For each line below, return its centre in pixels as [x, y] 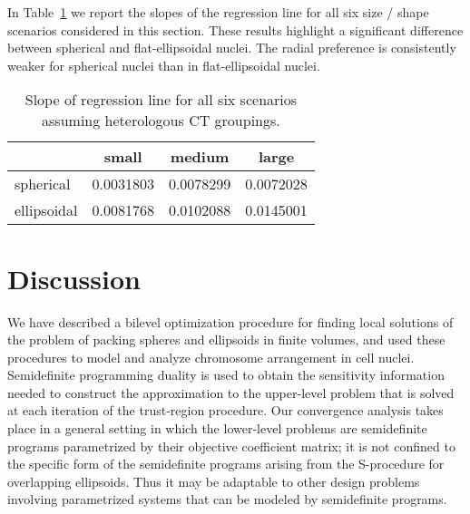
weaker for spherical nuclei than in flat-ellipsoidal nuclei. [164, 65]
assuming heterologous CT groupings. [161, 121]
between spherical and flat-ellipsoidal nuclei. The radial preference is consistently [232, 48]
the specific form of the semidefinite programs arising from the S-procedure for [226, 464]
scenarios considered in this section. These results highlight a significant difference [235, 29]
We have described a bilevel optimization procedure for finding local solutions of [230, 321]
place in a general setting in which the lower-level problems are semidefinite [217, 428]
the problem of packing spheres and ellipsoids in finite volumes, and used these [226, 339]
